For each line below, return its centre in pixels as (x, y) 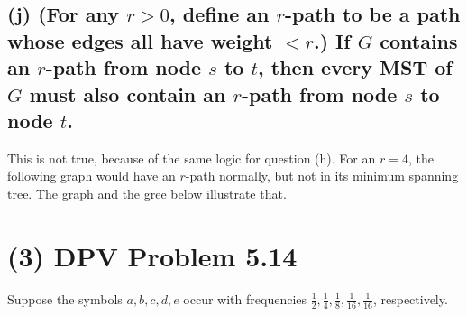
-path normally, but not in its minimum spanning (322, 176)
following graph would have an (92, 176)
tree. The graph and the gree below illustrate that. (147, 193)
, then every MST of (355, 67)
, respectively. (410, 298)
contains (419, 40)
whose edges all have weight (140, 40)
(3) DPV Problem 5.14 (152, 255)
